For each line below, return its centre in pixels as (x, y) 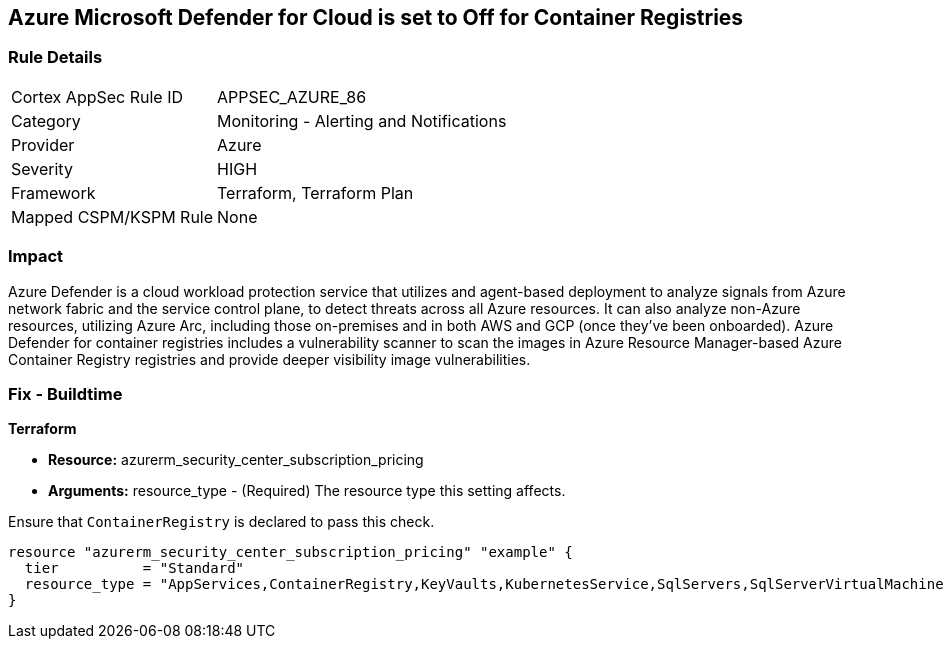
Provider (43, 144)
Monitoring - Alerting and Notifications (362, 120)
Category (46, 120)
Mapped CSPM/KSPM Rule (112, 216)
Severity (42, 168)
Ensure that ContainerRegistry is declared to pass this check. (221, 522)
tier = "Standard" (134, 568)
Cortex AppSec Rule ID (97, 96)
